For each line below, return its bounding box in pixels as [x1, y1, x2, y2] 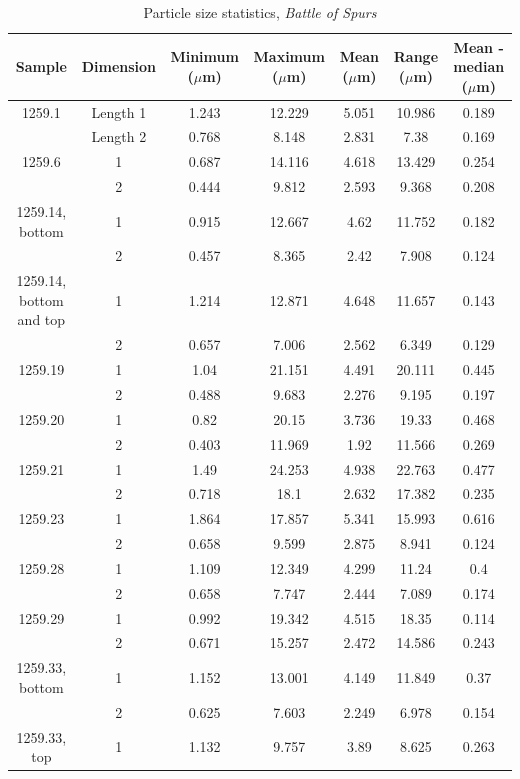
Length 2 [91, 126, 147, 147]
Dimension [81, 56, 157, 77]
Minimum [170, 46, 239, 67]
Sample [15, 56, 67, 77]
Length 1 [91, 101, 147, 122]
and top [17, 309, 66, 330]
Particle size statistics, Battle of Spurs [143, 2, 377, 22]
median [453, 56, 505, 77]
